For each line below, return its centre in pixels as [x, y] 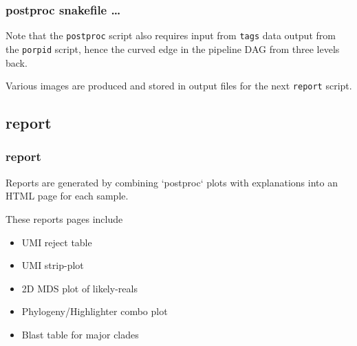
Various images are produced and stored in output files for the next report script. [179, 86]
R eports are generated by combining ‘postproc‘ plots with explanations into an [172, 182]
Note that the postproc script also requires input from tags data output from [171, 35]
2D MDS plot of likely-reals [79, 288]
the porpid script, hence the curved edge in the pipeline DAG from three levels [173, 48]
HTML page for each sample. [67, 196]
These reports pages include [64, 218]
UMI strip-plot [53, 265]
